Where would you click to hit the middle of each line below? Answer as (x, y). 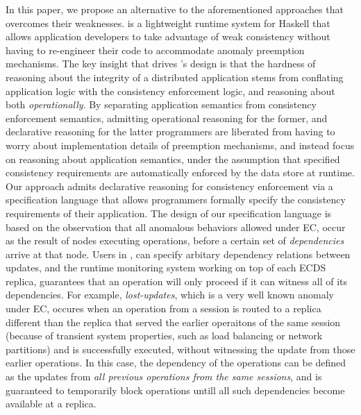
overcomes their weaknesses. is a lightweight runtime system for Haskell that (168, 23)
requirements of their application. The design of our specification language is (169, 213)
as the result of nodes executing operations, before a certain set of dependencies (175, 240)
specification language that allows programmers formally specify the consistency (176, 200)
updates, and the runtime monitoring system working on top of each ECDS (166, 268)
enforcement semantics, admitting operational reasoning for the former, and (167, 118)
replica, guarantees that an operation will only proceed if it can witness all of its (177, 281)
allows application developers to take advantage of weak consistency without (168, 36)
